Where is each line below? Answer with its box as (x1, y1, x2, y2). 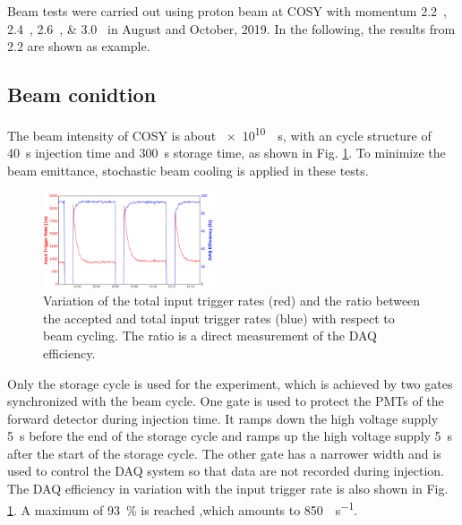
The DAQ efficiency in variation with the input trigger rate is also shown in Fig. (7, 479, 449, 498)
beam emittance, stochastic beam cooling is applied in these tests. (7, 160, 369, 179)
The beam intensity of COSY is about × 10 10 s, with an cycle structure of (7, 123, 432, 144)
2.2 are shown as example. (7, 37, 150, 56)
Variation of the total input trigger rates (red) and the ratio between (43, 291, 421, 310)
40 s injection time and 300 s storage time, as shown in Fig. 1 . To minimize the (7, 143, 446, 162)
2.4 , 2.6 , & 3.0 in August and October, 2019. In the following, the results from (7, 19, 456, 38)
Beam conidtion (7, 81, 157, 108)
